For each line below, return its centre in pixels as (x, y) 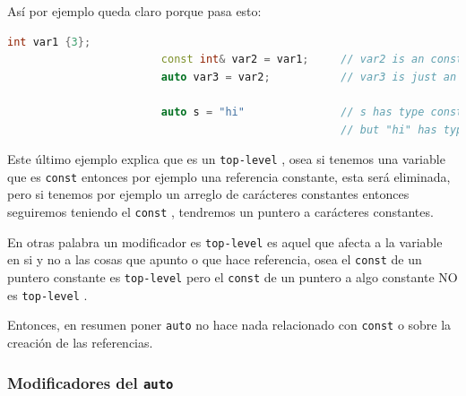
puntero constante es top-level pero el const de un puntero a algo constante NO (233, 277)
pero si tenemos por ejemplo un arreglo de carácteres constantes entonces (208, 194)
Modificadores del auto (91, 382)
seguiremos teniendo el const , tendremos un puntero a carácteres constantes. (220, 212)
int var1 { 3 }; (49, 42)
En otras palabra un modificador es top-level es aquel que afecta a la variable (225, 241)
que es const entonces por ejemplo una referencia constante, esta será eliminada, (229, 176)
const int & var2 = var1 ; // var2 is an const (312, 60)
